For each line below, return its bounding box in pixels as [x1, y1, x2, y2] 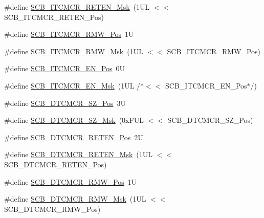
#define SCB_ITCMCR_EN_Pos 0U [4, 63, 125, 74]
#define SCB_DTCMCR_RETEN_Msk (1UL [4, 149, 153, 160]
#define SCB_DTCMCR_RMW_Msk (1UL [4, 193, 146, 204]
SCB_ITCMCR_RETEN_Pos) [4, 11, 104, 22]
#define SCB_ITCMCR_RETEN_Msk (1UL [4, 2, 150, 12]
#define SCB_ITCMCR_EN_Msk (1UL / [4, 80, 141, 91]
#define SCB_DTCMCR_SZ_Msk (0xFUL [4, 115, 144, 125]
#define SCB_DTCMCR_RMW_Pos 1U [4, 176, 137, 187]
